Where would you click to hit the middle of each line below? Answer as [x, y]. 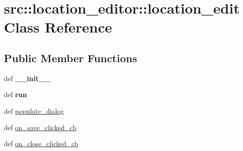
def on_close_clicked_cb [41, 143]
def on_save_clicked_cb [40, 127]
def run [16, 94]
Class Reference [58, 27]
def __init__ [27, 78]
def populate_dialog [34, 110]
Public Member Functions [70, 58]
